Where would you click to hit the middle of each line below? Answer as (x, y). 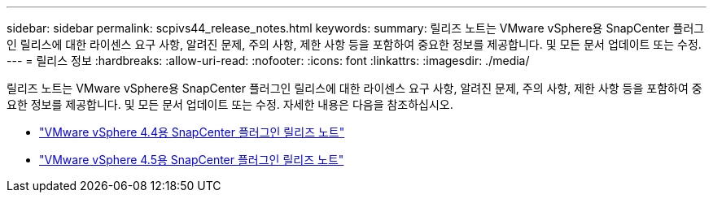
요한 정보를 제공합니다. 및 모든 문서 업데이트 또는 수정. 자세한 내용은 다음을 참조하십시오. (230, 104)
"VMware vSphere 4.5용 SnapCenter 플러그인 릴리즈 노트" (192, 160)
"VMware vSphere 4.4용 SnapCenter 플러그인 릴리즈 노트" (192, 132)
